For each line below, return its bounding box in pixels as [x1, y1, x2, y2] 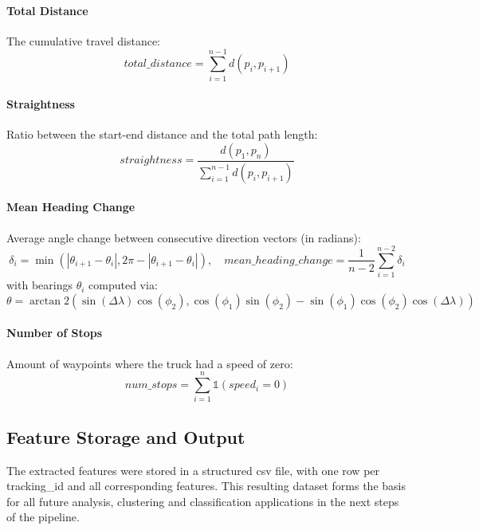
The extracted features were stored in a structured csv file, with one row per [6, 461, 380, 478]
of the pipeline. [6, 508, 80, 525]
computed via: [88, 277, 158, 293]
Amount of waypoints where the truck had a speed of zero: [6, 355, 293, 371]
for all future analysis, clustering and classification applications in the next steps [6, 493, 399, 509]
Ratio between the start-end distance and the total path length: [6, 126, 318, 143]
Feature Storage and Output [6, 424, 245, 449]
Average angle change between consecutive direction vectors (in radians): [6, 229, 361, 245]
